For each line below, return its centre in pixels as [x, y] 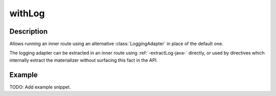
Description [29, 31]
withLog [27, 13]
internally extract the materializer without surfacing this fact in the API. [84, 60]
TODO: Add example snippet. [40, 87]
